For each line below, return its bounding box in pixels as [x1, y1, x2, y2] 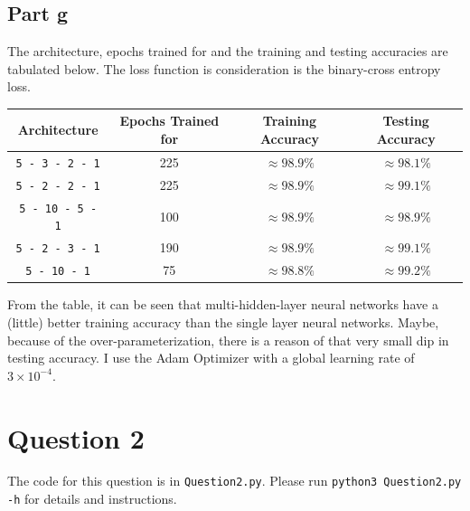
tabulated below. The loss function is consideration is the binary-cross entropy [7, 59, 441, 78]
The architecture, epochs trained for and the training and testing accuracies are [7, 42, 448, 61]
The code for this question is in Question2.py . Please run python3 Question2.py [7, 471, 462, 490]
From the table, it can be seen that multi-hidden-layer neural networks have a [7, 295, 438, 314]
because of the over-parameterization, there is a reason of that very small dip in [7, 330, 449, 349]
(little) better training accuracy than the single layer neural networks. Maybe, [7, 312, 439, 331]
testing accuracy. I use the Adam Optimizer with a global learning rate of [7, 348, 415, 367]
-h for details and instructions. [7, 489, 177, 508]
